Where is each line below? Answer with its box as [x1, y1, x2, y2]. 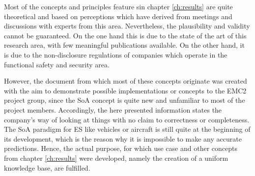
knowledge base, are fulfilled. [4, 162, 90, 173]
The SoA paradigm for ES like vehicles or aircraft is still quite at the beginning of [4, 124, 251, 134]
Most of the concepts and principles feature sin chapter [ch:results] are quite [4, 1, 233, 11]
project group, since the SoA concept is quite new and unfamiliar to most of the [4, 95, 245, 105]
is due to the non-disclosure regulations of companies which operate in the [4, 49, 227, 59]
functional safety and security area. [4, 59, 110, 69]
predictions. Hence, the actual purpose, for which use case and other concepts [4, 143, 237, 153]
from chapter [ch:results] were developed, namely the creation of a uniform [4, 152, 228, 163]
